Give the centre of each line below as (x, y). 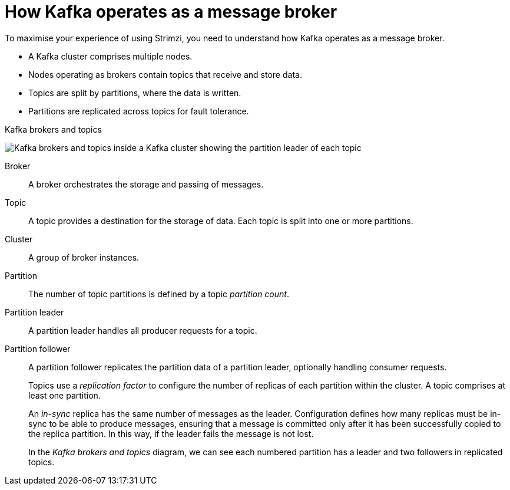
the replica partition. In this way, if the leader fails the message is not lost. (171, 433)
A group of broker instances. (84, 257)
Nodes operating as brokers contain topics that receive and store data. (165, 74)
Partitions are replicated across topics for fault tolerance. (139, 111)
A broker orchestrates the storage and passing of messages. (146, 184)
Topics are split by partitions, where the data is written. (135, 93)
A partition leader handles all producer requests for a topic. (143, 330)
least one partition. (64, 395)
